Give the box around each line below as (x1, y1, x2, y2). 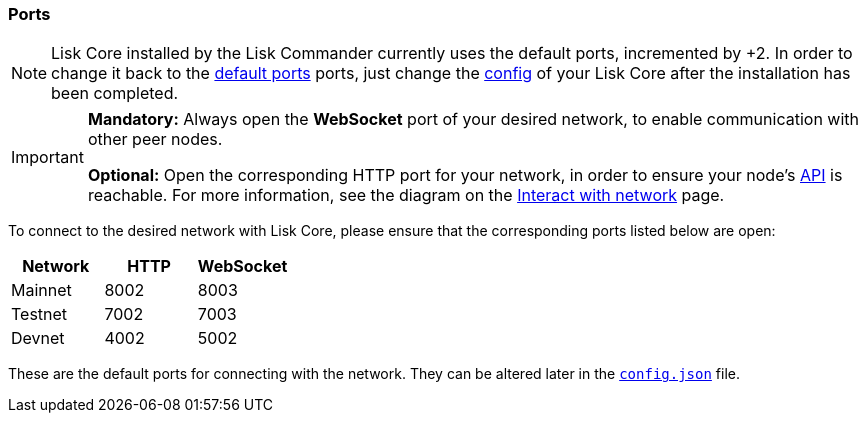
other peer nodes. (87, 129, 223, 150)
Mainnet (11, 280, 72, 301)
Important (11, 147, 84, 168)
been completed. (51, 83, 179, 104)
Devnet (11, 328, 65, 349)
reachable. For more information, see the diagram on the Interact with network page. (87, 185, 725, 206)
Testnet (11, 304, 68, 325)
